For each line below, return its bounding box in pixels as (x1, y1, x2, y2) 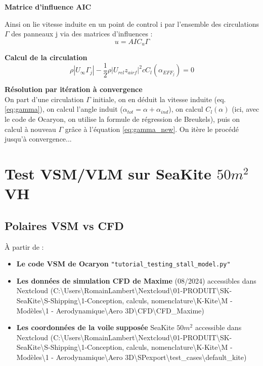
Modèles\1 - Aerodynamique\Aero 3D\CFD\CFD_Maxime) (16, 305, 204, 315)
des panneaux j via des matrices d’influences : (11, 28, 153, 39)
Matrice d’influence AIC (5, 2, 92, 12)
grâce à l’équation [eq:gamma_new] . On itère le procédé (65, 123, 239, 134)
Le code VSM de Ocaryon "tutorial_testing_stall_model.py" (16, 258, 231, 269)
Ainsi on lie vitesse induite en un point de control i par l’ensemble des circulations (5, 18, 259, 29)
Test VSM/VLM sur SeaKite (5, 163, 211, 184)
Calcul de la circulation (5, 52, 87, 63)
